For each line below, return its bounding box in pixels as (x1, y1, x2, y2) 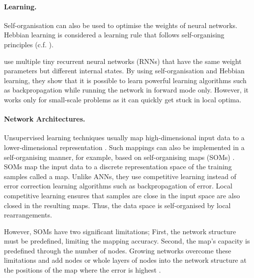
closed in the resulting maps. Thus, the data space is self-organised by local (4, 200, 231, 210)
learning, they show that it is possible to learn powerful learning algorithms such (4, 75, 247, 85)
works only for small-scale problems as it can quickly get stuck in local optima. (4, 94, 242, 104)
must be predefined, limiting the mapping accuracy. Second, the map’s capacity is (4, 236, 250, 246)
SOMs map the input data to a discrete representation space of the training (4, 161, 232, 172)
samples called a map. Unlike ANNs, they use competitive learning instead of (4, 171, 236, 181)
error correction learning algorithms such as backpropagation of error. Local (4, 181, 232, 191)
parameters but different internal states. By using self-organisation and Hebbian (4, 65, 245, 76)
